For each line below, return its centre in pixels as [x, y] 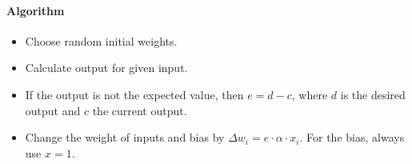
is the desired [373, 94]
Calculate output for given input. [106, 68]
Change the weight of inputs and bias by [125, 137]
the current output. [140, 110]
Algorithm [36, 10]
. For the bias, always [352, 137]
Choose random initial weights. [101, 40]
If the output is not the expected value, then [134, 94]
